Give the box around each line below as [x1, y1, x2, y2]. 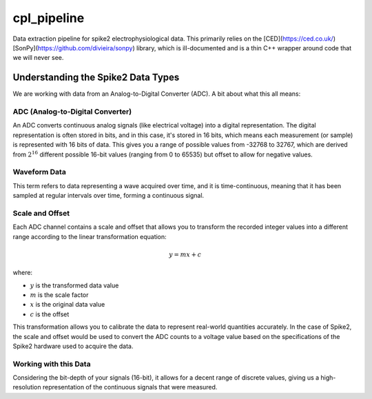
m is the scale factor [30, 290, 89, 299]
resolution [12, 383, 41, 391]
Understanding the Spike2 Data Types [12, 72, 180, 83]
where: [12, 269, 33, 277]
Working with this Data [12, 359, 91, 369]
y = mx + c [169, 250, 202, 258]
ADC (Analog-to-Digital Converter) [12, 107, 132, 116]
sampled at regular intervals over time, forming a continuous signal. [12, 192, 205, 200]
